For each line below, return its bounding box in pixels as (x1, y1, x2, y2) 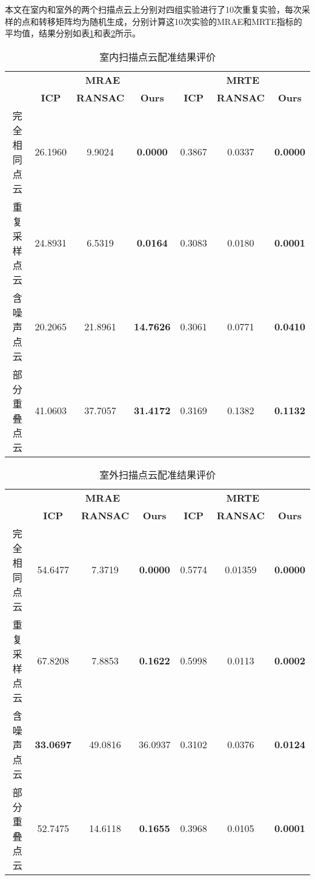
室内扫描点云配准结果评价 (99, 49, 216, 64)
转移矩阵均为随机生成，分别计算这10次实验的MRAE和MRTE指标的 (38, 15, 302, 27)
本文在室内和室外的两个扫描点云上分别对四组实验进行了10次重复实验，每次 (5, 3, 302, 15)
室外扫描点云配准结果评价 (99, 467, 216, 482)
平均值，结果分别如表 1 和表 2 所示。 (5, 27, 141, 39)
